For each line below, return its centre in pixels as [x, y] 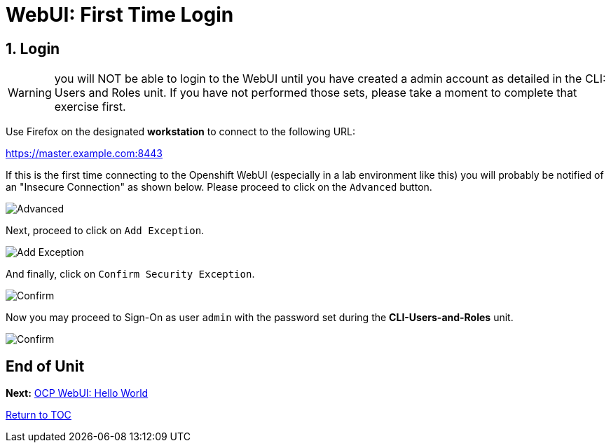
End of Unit [45, 366]
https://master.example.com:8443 [84, 154]
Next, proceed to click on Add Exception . [105, 231]
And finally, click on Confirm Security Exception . [130, 274]
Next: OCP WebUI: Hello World [77, 393]
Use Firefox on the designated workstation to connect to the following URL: [181, 132]
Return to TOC [39, 415]
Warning [30, 93]
